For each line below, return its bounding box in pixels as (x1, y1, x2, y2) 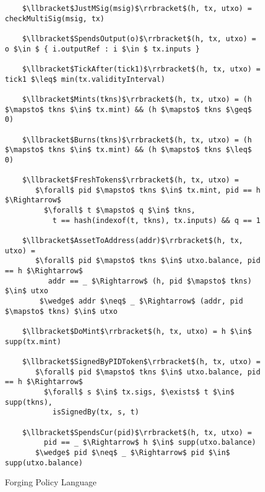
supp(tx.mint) (5, 337, 62, 346)
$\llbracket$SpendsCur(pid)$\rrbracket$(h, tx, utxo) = (22, 428, 252, 437)
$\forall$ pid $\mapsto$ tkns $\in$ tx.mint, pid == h (35, 185, 261, 194)
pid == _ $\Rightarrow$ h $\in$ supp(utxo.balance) (44, 438, 257, 447)
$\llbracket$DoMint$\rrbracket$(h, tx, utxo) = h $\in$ (22, 327, 252, 336)
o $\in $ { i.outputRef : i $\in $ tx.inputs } (5, 44, 200, 53)
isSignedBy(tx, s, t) (52, 408, 139, 417)
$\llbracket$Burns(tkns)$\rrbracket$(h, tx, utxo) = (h (22, 135, 252, 144)
